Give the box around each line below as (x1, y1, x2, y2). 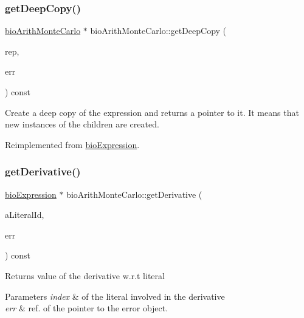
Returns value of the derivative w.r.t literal (5, 269, 165, 282)
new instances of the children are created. (5, 118, 159, 130)
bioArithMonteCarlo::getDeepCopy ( (90, 24, 227, 37)
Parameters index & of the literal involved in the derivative (5, 289, 225, 302)
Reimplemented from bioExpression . (5, 138, 140, 151)
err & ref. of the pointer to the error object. (5, 302, 168, 314)
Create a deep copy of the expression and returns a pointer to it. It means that (5, 106, 299, 118)
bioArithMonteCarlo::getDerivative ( (66, 188, 202, 200)
